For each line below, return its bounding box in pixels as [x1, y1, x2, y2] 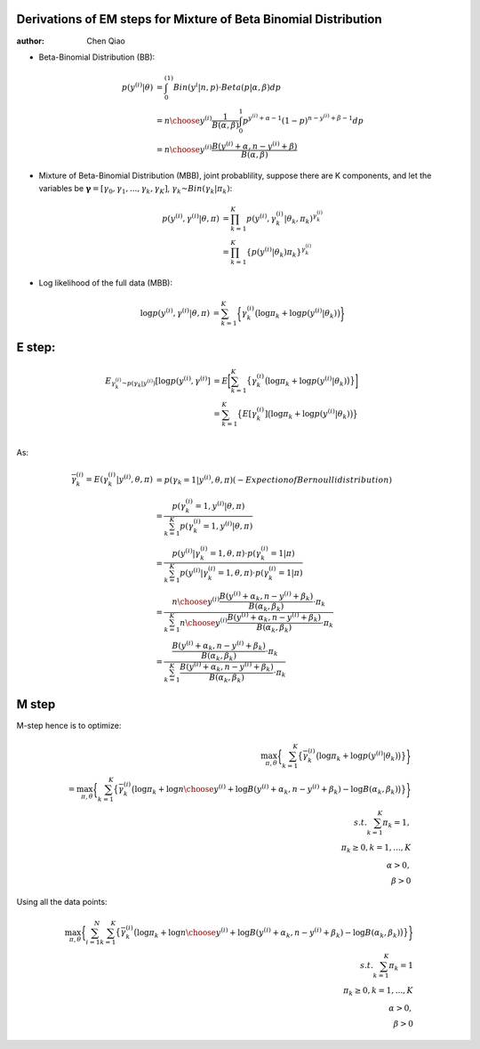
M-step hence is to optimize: [16, 720, 122, 730]
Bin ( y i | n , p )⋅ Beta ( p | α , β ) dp [172, 81, 282, 93]
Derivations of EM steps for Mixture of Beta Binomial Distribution [16, 12, 382, 27]
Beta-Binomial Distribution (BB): [38, 52, 156, 62]
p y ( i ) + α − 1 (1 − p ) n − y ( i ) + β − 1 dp [243, 112, 364, 125]
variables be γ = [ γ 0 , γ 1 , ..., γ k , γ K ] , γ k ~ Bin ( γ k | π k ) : [38, 182, 233, 196]
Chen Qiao [86, 36, 126, 46]
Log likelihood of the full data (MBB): [38, 277, 173, 288]
